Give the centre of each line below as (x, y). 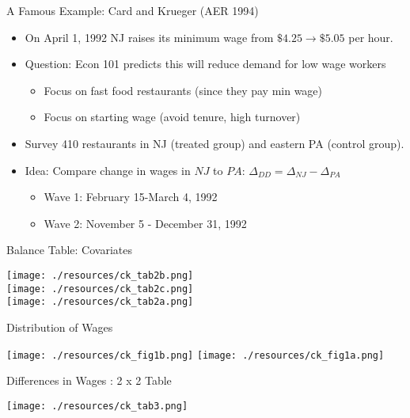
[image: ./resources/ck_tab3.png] (97, 406)
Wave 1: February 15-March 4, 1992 (131, 197)
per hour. (371, 37)
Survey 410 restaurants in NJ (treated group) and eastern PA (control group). (214, 143)
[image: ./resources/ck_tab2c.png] (100, 289)
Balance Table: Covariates (69, 250)
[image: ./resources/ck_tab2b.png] (100, 275)
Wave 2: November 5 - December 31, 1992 (145, 223)
